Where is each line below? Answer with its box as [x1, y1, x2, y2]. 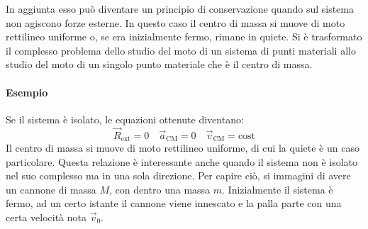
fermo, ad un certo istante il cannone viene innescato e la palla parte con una [6, 196, 342, 211]
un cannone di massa [6, 181, 96, 196]
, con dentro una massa [108, 181, 211, 196]
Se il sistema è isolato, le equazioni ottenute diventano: [6, 111, 244, 126]
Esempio [6, 84, 48, 99]
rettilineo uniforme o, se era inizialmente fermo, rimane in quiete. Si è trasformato [6, 29, 362, 44]
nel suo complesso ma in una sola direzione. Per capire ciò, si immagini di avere [6, 168, 351, 183]
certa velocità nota [6, 210, 87, 224]
